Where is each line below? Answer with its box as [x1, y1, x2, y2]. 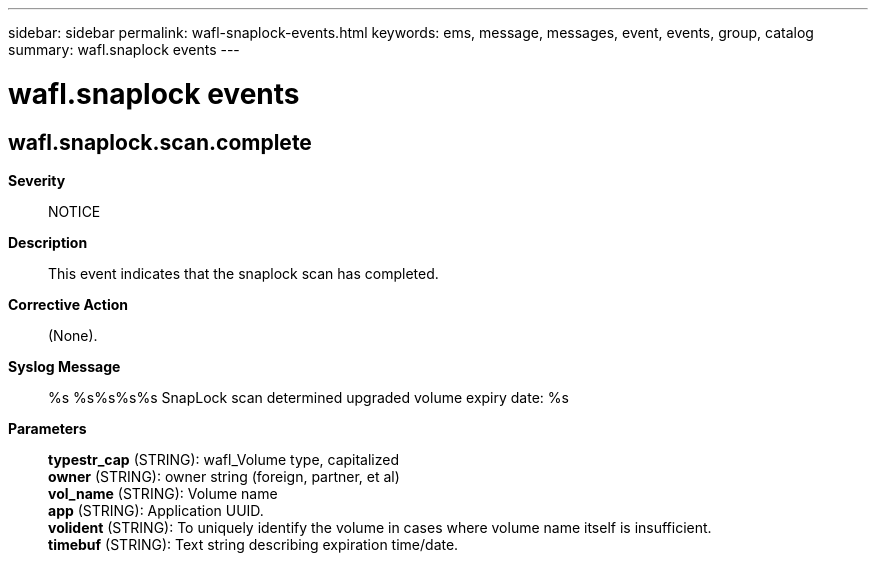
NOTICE [48, 202, 101, 220]
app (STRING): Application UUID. [48, 501, 264, 519]
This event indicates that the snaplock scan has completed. [48, 264, 439, 282]
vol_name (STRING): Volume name [48, 484, 278, 502]
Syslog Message [8, 357, 121, 375]
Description [8, 233, 88, 251]
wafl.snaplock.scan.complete [8, 129, 312, 155]
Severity [8, 171, 66, 189]
